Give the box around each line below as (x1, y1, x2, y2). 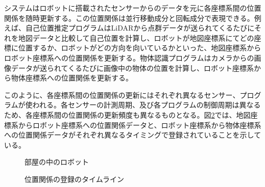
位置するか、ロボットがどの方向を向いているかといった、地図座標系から (18, 42, 261, 53)
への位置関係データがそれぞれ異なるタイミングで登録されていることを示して (4, 129, 261, 140)
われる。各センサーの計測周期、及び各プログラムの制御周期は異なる (32, 99, 261, 110)
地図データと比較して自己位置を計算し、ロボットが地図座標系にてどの (18, 32, 254, 43)
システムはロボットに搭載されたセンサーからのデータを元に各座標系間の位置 (4, 3, 261, 13)
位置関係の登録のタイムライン (25, 173, 125, 184)
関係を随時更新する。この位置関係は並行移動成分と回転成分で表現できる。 (4, 12, 254, 23)
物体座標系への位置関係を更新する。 (11, 72, 133, 83)
